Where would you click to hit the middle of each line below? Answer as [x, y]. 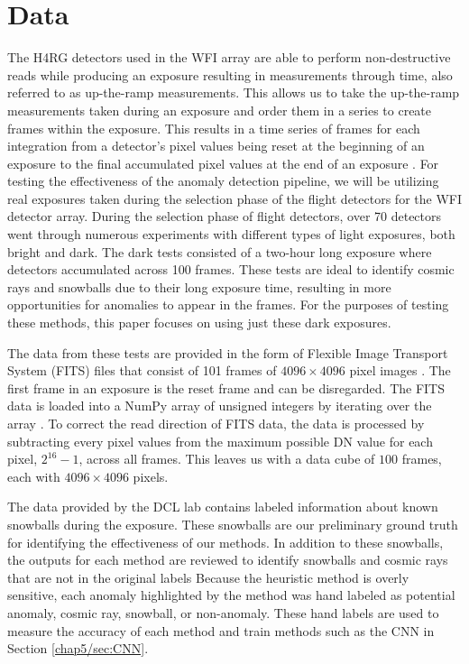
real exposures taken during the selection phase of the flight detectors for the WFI [234, 198]
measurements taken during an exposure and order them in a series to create [220, 110]
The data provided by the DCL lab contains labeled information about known [223, 507]
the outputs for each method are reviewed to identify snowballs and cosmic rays [228, 560]
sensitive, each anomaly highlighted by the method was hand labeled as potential [231, 595]
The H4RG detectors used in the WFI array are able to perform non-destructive [229, 57]
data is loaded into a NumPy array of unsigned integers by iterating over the [220, 406]
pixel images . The [400, 370]
